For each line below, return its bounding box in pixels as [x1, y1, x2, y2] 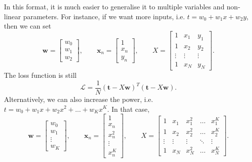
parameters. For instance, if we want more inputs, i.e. [23, 11, 185, 21]
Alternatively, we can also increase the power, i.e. [4, 94, 153, 104]
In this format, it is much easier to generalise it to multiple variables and [4, 1, 225, 11]
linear [4, 11, 21, 21]
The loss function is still [4, 70, 77, 80]
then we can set [4, 21, 51, 31]
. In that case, [107, 103, 150, 114]
